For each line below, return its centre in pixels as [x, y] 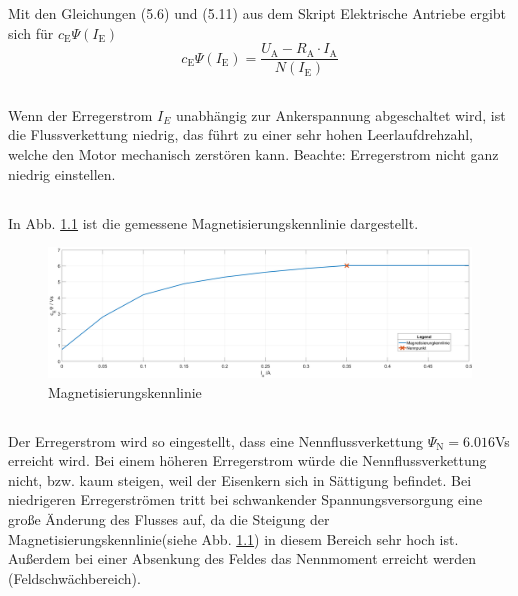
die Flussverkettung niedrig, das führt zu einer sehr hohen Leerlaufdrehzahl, [240, 134]
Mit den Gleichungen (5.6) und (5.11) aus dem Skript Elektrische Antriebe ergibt [257, 13]
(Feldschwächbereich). [74, 577]
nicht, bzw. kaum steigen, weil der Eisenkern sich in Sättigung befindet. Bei [240, 479]
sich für [31, 32]
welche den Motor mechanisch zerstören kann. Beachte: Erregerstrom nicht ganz [253, 154]
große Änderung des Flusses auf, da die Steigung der [169, 518]
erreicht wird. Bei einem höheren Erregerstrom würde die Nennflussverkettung [247, 460]
